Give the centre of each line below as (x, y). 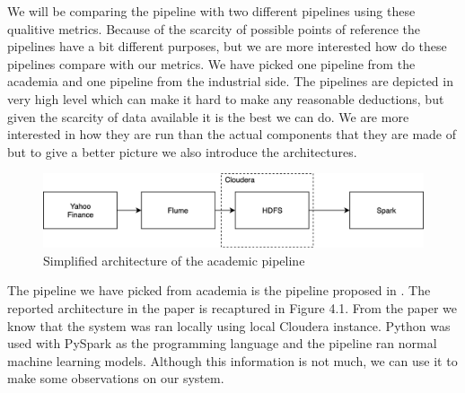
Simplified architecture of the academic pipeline (174, 260)
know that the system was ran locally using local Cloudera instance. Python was (229, 325)
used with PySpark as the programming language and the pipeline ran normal (222, 343)
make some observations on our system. (116, 378)
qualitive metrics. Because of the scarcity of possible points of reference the (214, 28)
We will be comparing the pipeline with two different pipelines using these (211, 11)
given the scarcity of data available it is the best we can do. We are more (208, 116)
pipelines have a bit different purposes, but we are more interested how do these (227, 46)
